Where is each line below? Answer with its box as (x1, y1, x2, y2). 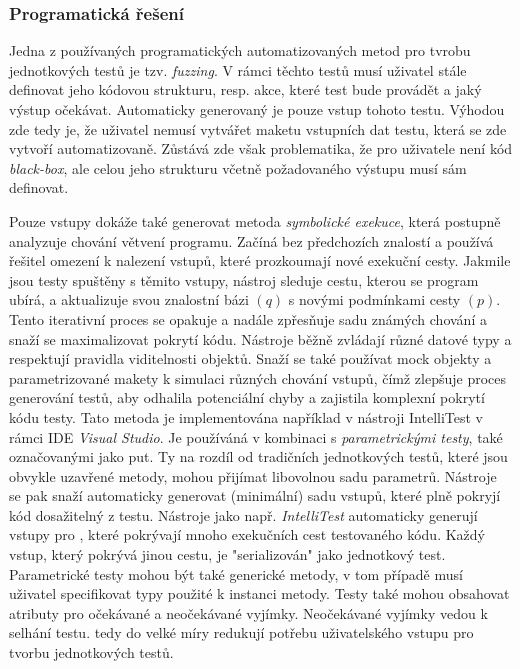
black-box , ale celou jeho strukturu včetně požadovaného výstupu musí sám (9, 157, 467, 178)
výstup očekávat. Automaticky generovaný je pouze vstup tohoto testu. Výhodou (9, 99, 505, 119)
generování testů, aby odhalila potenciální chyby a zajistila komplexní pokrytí (9, 387, 485, 408)
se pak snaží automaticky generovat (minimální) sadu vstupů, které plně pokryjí (9, 485, 501, 506)
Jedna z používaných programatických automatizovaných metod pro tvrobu (9, 40, 471, 61)
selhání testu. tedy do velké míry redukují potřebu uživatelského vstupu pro (9, 622, 474, 643)
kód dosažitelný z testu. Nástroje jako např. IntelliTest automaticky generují (9, 504, 478, 525)
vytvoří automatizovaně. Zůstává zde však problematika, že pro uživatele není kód (9, 138, 513, 159)
